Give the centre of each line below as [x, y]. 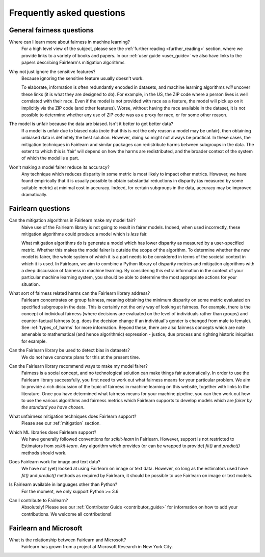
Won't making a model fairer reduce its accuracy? [59, 167]
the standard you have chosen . [53, 407]
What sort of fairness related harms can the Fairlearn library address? [79, 293]
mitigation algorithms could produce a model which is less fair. [85, 234]
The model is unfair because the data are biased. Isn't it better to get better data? [91, 124]
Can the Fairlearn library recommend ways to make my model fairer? [79, 366]
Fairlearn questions [40, 209]
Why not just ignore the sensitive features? [52, 72]
